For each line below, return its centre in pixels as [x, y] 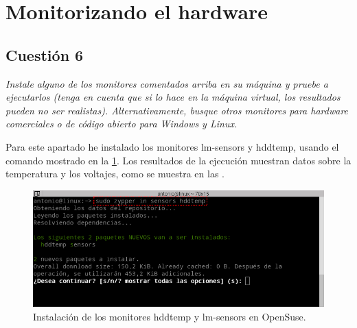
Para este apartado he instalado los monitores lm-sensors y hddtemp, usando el [172, 146]
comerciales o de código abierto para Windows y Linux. [122, 124]
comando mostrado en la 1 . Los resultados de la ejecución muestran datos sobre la [178, 160]
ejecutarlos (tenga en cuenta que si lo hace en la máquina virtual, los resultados [173, 97]
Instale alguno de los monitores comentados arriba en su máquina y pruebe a [167, 83]
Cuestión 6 [45, 54]
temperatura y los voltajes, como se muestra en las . [115, 174]
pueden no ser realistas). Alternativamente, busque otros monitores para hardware [177, 110]
